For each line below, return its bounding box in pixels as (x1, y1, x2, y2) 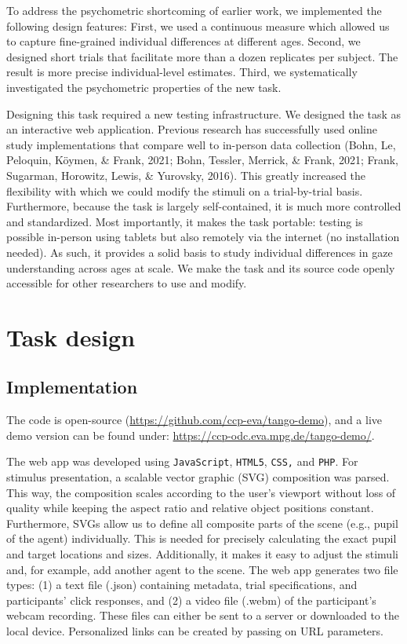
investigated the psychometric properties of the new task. (6, 79, 282, 95)
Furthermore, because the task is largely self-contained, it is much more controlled (6, 198, 402, 214)
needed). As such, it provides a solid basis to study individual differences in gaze (6, 243, 393, 260)
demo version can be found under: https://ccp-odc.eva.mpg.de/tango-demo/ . (6, 426, 375, 443)
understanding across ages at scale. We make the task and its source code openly (6, 259, 395, 276)
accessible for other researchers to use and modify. (6, 275, 247, 291)
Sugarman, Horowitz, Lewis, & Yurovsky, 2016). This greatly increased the (6, 166, 366, 183)
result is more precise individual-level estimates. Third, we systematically (6, 64, 358, 80)
